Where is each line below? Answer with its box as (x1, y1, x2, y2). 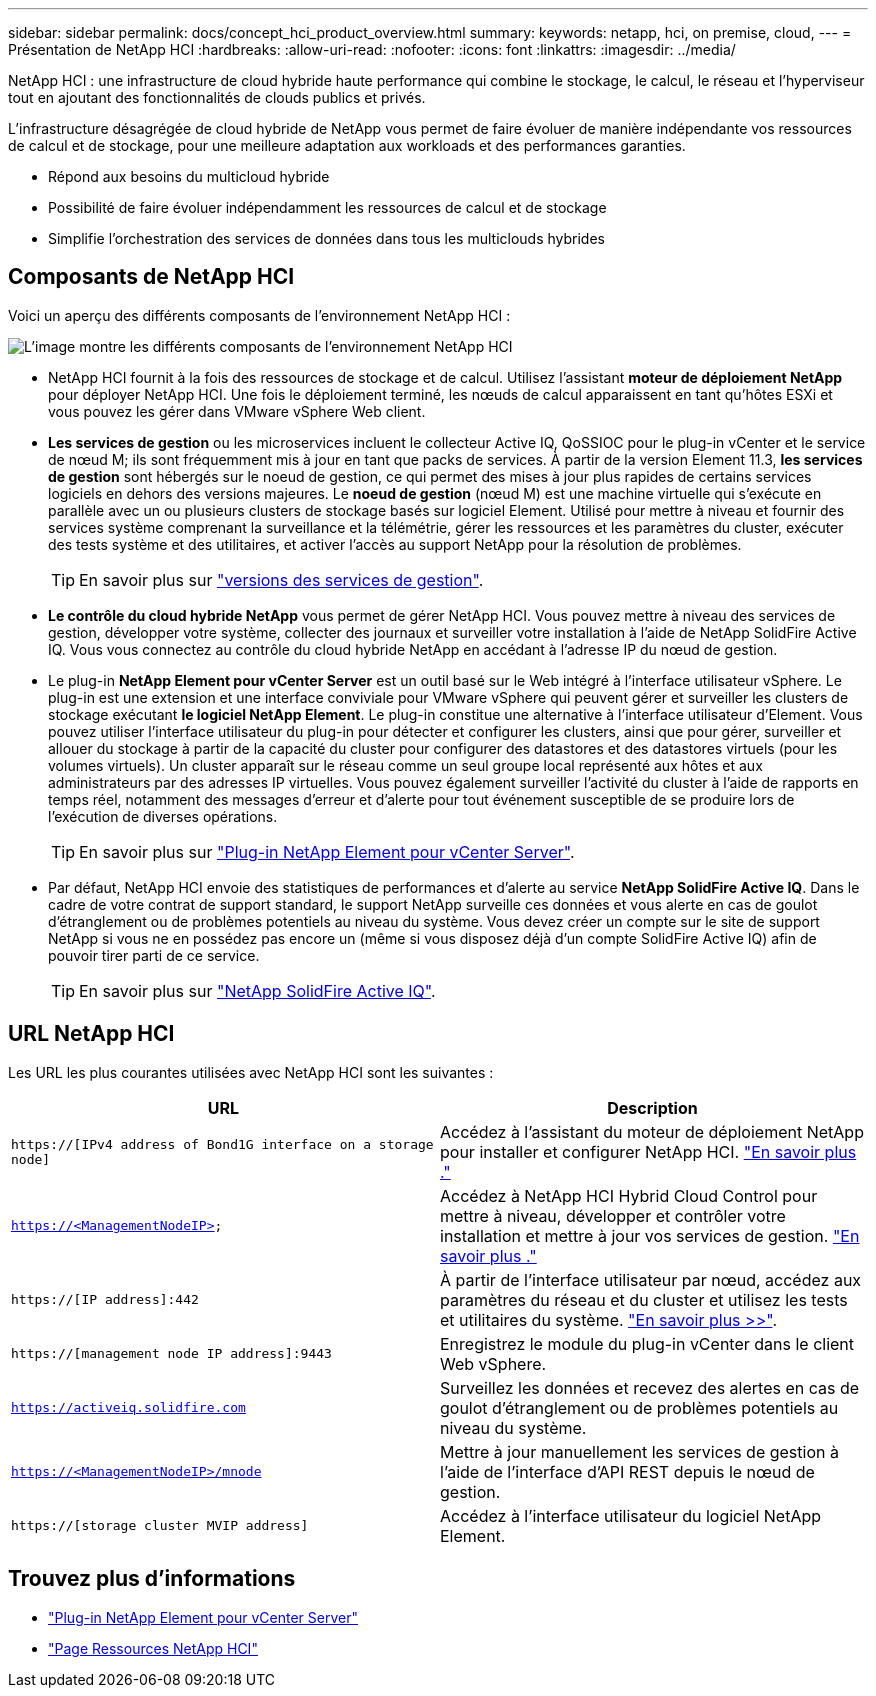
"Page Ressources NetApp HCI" (48, 1639, 258, 1657)
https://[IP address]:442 (11, 1292, 199, 1308)
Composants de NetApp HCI (8, 264, 295, 290)
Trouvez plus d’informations (8, 1566, 296, 1592)
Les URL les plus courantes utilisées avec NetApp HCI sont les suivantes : (8, 1063, 494, 1081)
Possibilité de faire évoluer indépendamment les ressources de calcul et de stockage (48, 199, 607, 216)
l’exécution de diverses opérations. (48, 807, 278, 825)
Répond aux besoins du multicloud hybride (48, 168, 330, 185)
